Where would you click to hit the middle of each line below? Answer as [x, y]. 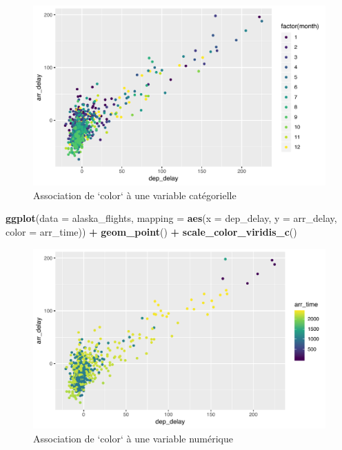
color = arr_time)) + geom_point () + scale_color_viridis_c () [151, 232]
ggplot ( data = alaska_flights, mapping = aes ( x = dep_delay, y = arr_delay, [171, 218]
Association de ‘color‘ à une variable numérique [133, 438]
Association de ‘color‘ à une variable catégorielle [135, 195]
